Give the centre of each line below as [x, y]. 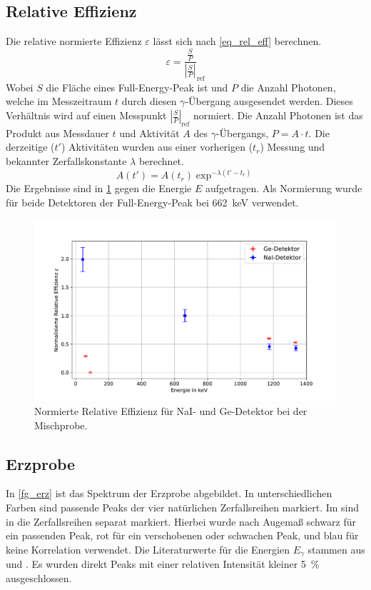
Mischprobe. [61, 425]
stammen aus [336, 549]
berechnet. [161, 160]
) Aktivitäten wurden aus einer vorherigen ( [157, 147]
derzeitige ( [30, 147]
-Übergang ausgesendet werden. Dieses [269, 101]
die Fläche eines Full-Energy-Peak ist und [137, 87]
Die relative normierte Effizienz [74, 41]
